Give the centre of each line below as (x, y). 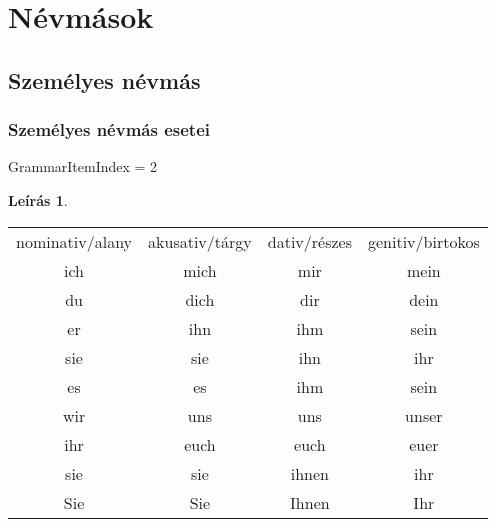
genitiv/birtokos (423, 241)
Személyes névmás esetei (109, 129)
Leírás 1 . (38, 199)
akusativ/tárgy (200, 241)
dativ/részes (309, 241)
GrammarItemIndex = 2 (83, 166)
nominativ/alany (74, 241)
